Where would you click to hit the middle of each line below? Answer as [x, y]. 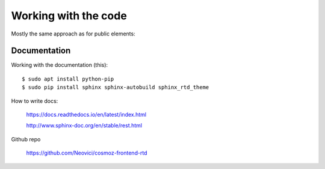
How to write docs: [35, 101]
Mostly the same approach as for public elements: [73, 34]
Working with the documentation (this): [60, 65]
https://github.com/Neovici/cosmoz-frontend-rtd [87, 153]
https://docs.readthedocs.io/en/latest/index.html [86, 115]
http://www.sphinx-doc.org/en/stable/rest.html [84, 126]
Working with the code [69, 16]
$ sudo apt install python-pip [68, 79]
